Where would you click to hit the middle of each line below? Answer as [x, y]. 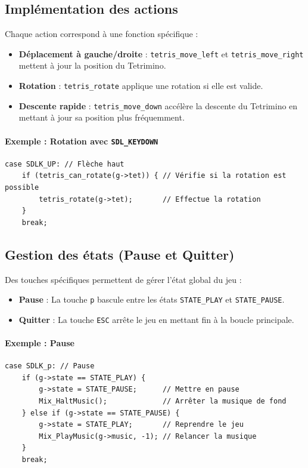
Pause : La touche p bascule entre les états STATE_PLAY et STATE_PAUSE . [152, 299]
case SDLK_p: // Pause [50, 366]
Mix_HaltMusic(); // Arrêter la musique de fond [163, 401]
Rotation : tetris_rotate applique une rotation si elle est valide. [141, 86]
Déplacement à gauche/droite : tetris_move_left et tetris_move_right [161, 53]
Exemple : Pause [40, 343]
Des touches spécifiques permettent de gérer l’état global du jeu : [123, 279]
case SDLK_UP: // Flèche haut [65, 164]
